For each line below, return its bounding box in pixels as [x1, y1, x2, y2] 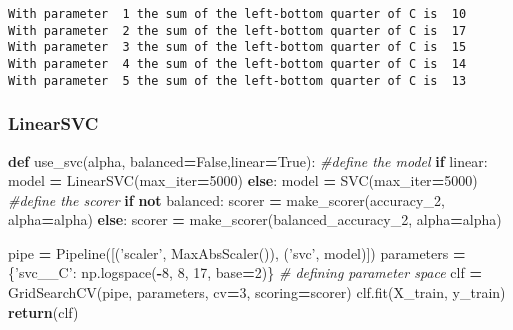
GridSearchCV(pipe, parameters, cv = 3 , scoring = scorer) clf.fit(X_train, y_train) [8, 282, 506, 303]
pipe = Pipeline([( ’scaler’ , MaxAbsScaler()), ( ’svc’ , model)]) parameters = [8, 242, 466, 263]
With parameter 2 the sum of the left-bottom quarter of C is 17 [8, 23, 467, 38]
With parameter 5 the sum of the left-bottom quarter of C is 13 [8, 73, 467, 88]
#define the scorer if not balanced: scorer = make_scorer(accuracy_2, [8, 189, 445, 210]
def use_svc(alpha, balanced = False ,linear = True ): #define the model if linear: [8, 150, 488, 171]
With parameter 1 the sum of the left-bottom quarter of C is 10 [8, 7, 467, 21]
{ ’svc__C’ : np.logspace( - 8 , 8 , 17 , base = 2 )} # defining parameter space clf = [8, 262, 482, 283]
